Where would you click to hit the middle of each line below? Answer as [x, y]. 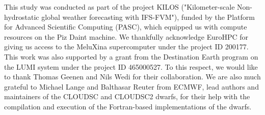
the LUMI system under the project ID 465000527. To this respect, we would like [131, 66]
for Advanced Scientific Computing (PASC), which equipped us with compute [126, 27]
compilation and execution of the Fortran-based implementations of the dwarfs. [128, 106]
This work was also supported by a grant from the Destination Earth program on [131, 56]
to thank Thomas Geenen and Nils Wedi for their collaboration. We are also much [132, 77]
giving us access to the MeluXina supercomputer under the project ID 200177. [126, 47]
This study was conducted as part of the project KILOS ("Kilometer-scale [120, 7]
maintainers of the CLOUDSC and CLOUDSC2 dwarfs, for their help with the [127, 96]
